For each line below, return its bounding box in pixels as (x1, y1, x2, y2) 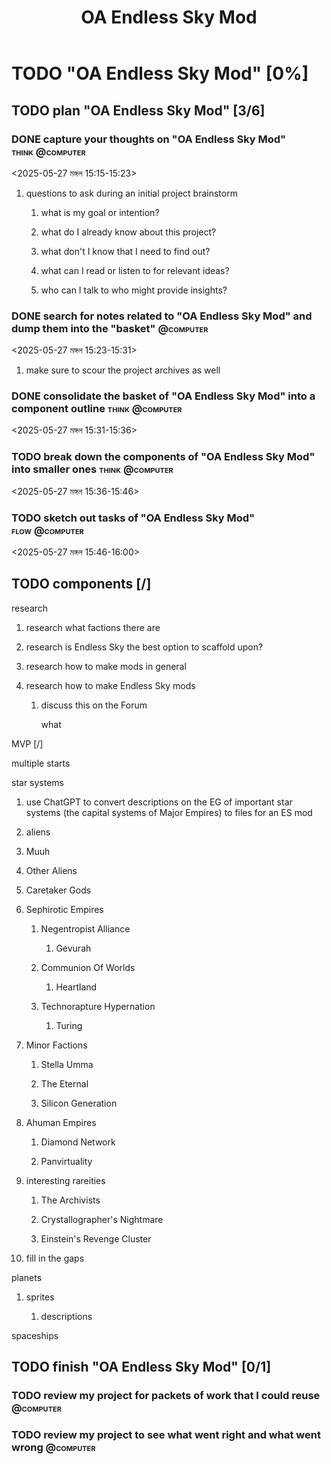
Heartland (55, 981, 98, 993)
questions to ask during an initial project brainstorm (25, 187, 238, 199)
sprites (25, 1291, 55, 1303)
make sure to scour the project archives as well (25, 364, 221, 376)
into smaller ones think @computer (11, 462, 174, 476)
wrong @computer (11, 1441, 96, 1455)
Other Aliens (25, 864, 78, 876)
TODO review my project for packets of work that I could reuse (11, 1389, 321, 1403)
